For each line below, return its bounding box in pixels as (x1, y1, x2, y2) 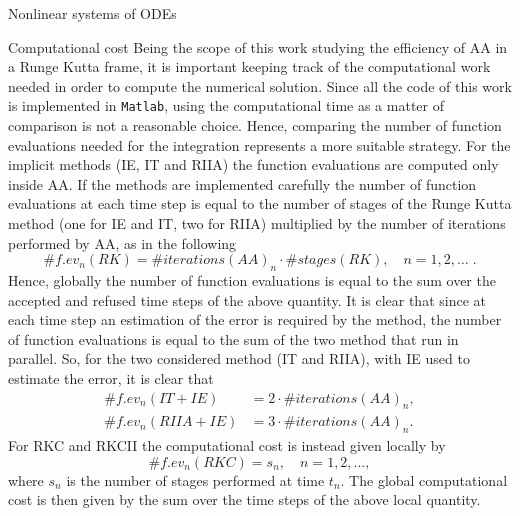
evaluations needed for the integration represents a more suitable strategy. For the (8, 134, 511, 155)
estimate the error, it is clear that (8, 367, 214, 388)
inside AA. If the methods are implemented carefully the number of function (8, 173, 477, 194)
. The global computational (340, 469, 508, 490)
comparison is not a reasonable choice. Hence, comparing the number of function (8, 115, 502, 136)
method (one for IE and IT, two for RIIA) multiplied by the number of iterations (8, 213, 506, 233)
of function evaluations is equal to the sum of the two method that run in (8, 328, 459, 349)
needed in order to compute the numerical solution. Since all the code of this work (8, 75, 512, 96)
